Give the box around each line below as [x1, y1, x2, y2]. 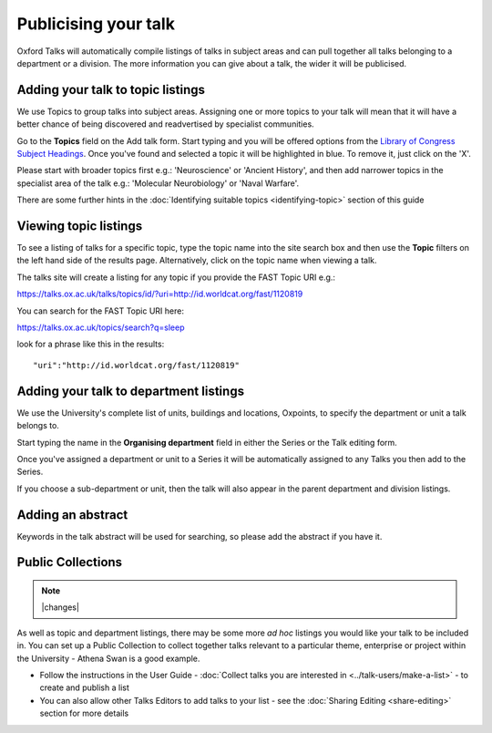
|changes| [41, 602, 79, 613]
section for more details [39, 707, 129, 719]
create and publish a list [39, 682, 129, 693]
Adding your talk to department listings [16, 383, 245, 398]
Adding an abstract [16, 507, 128, 522]
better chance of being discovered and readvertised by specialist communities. [16, 119, 314, 129]
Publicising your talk [16, 14, 175, 34]
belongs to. [16, 420, 59, 431]
